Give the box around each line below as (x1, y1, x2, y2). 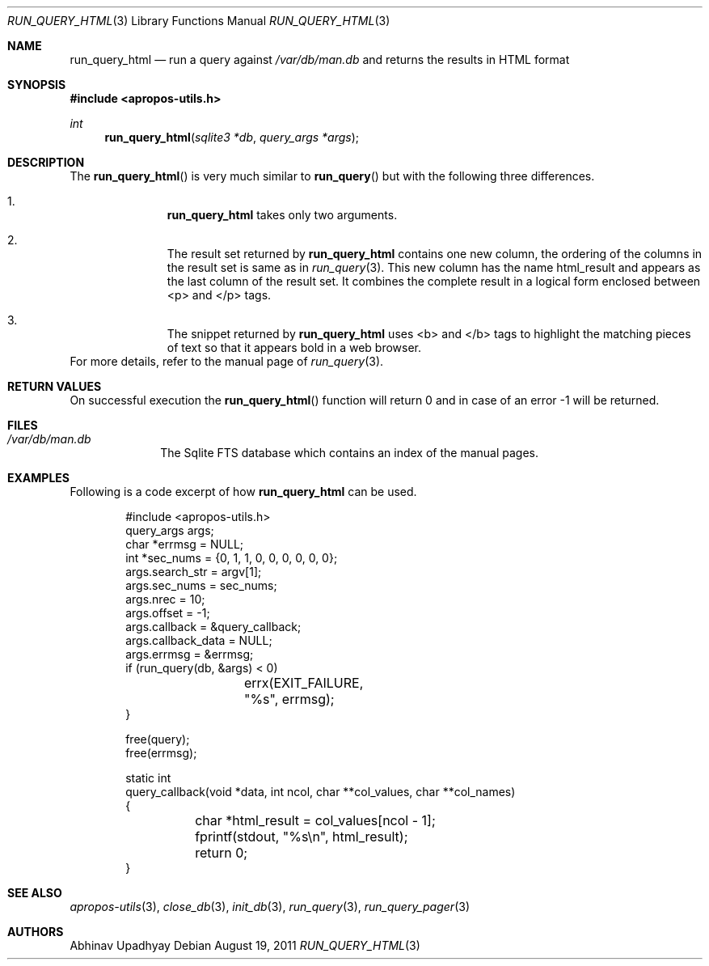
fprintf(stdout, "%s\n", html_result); (195, 828, 408, 845)
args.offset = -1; (125, 606, 210, 620)
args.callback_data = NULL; (125, 633, 272, 647)
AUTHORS (7, 925, 64, 938)
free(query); (125, 732, 190, 746)
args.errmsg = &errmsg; (125, 647, 254, 661)
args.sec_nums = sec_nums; (125, 578, 277, 592)
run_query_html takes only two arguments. (167, 208, 398, 222)
